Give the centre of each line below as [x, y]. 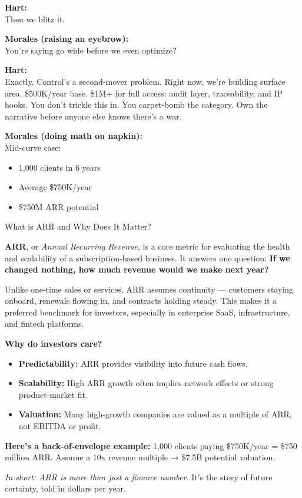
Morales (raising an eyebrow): [67, 39]
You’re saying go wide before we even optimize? [91, 50]
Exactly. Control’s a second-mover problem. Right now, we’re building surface [145, 81]
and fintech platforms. [44, 323]
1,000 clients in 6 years [59, 167]
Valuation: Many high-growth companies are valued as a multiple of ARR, [155, 414]
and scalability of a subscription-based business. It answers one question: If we [147, 258]
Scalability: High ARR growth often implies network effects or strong [146, 383]
